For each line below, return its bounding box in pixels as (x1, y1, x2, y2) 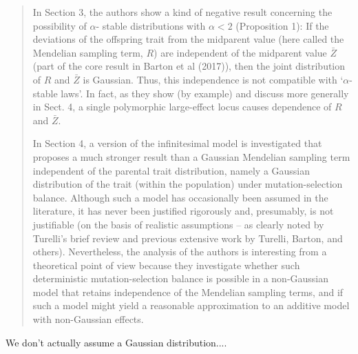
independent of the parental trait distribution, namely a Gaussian (32, 163, 310, 177)
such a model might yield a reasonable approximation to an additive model (32, 298, 350, 313)
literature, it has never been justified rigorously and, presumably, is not (32, 204, 334, 218)
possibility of (32, 18, 87, 32)
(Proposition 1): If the (235, 18, 329, 32)
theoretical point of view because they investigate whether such (32, 257, 300, 272)
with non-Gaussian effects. (32, 312, 144, 326)
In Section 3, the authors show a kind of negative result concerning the (32, 5, 333, 19)
